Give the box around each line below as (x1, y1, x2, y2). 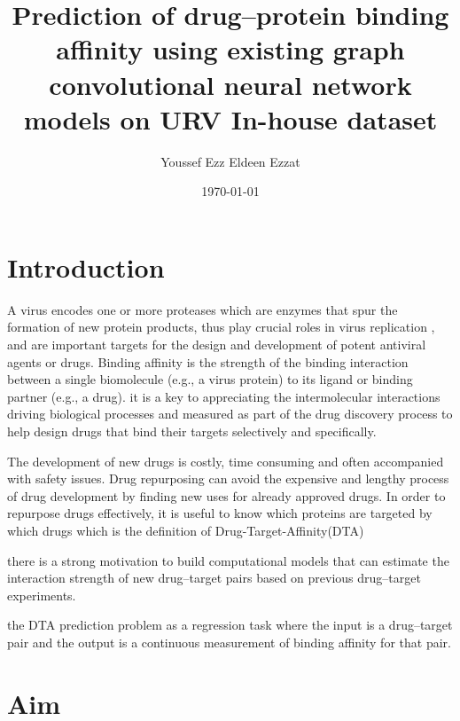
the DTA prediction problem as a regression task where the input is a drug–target (7, 615, 453, 634)
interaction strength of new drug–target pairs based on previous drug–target (7, 568, 421, 587)
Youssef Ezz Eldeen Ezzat (160, 152, 300, 170)
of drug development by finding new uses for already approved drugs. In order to (7, 486, 446, 505)
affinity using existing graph (56, 31, 405, 67)
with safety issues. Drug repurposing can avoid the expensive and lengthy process (7, 469, 449, 488)
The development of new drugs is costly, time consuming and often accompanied (7, 451, 444, 470)
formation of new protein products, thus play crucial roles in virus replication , (7, 317, 435, 336)
